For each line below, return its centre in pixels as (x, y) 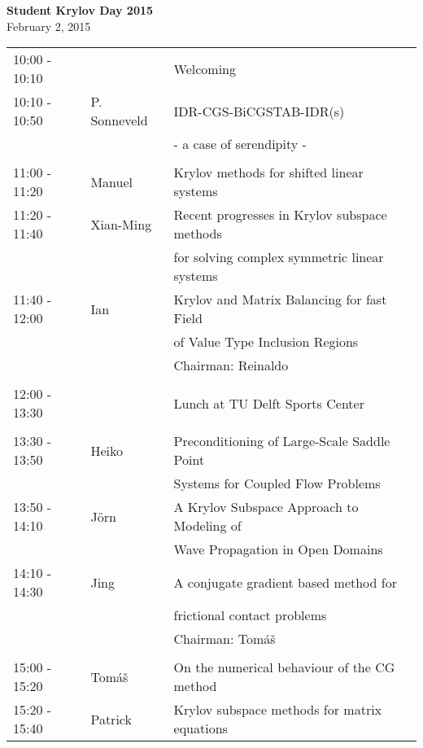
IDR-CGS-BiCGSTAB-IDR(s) (259, 111)
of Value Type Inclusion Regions (266, 342)
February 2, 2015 (49, 26)
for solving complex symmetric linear (279, 257)
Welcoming (205, 68)
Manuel (112, 182)
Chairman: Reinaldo (231, 365)
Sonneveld (119, 120)
